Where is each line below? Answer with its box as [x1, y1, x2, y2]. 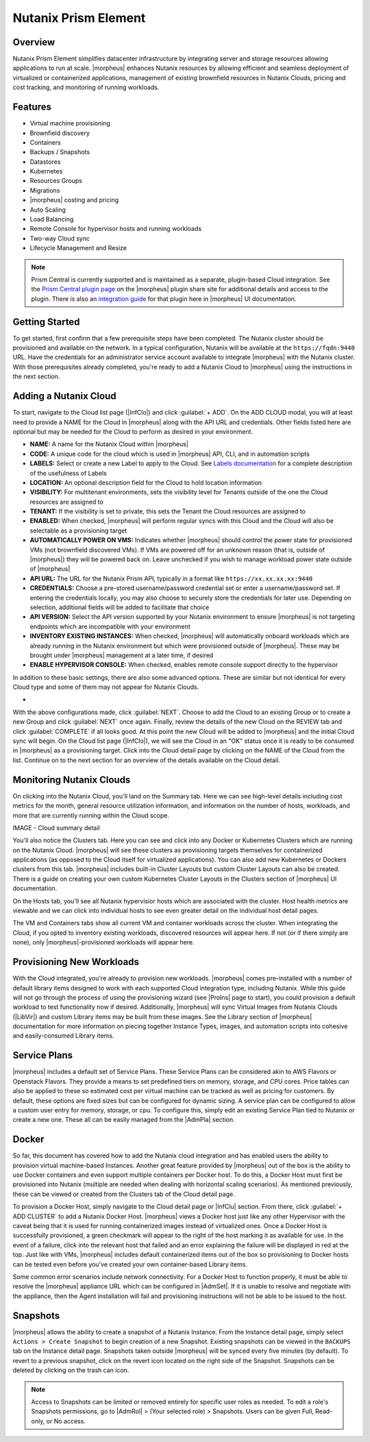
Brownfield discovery [29, 129, 90, 137]
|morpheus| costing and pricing [29, 196, 119, 204]
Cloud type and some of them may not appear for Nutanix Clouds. [12, 683, 199, 692]
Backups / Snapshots [29, 148, 90, 156]
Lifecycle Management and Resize [29, 244, 127, 252]
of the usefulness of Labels [29, 469, 108, 477]
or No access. [46, 1417, 86, 1425]
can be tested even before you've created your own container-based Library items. [12, 1260, 248, 1268]
